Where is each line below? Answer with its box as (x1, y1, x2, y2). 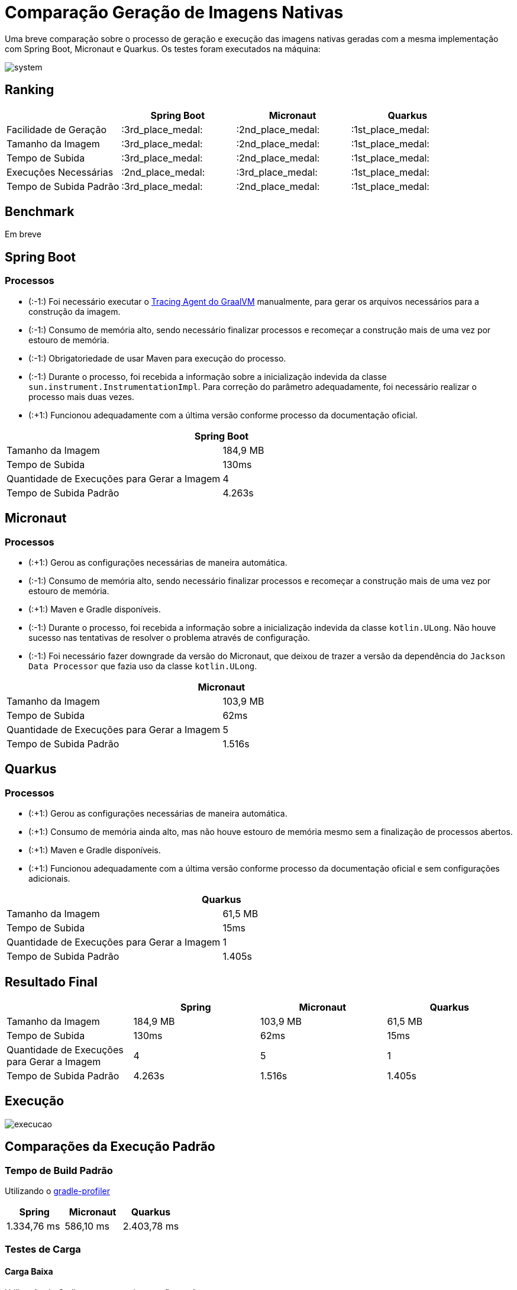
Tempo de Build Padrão (5, 1164, 113, 1176)
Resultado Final (5, 974, 98, 989)
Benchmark (5, 204, 75, 220)
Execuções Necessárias (7, 166, 114, 178)
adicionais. (28, 873, 70, 884)
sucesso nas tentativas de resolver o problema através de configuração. (28, 632, 311, 643)
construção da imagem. (28, 306, 121, 317)
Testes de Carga (5, 1243, 81, 1256)
